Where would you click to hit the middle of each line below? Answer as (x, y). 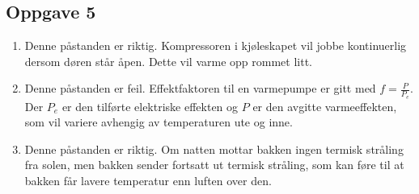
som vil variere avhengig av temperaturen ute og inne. (159, 122)
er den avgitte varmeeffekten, (325, 106)
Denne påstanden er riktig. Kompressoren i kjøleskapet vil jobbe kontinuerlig (216, 45)
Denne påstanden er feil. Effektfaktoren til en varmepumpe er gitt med (200, 88)
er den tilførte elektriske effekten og (150, 106)
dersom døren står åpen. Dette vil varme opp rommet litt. (168, 61)
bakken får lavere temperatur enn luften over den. (148, 180)
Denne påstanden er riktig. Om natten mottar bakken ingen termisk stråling (214, 149)
